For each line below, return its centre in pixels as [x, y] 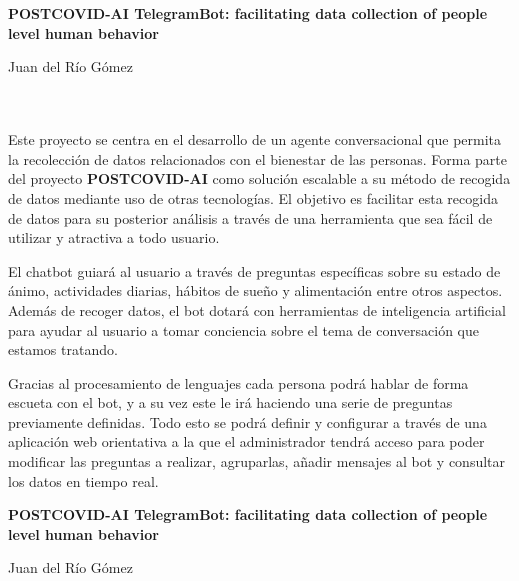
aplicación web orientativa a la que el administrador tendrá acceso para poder [246, 441]
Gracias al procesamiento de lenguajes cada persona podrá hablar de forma [238, 382]
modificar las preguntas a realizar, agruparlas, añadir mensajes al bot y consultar [257, 461]
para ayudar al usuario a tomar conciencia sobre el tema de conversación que [243, 329]
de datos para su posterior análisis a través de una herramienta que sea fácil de [250, 217]
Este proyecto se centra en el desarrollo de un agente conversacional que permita [255, 139]
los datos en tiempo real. [83, 480]
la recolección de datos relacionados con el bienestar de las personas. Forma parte [258, 158]
